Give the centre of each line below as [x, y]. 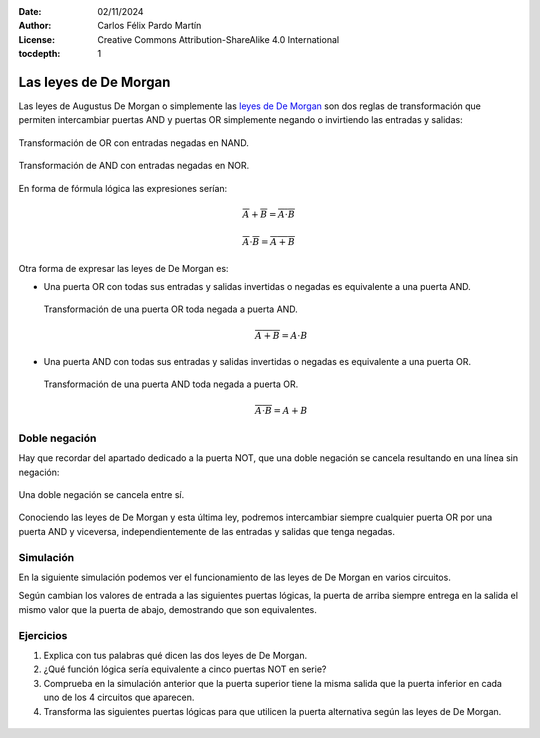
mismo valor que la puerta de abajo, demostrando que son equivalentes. [167, 609]
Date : [30, 11]
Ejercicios [43, 635]
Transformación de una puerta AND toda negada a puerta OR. [171, 384]
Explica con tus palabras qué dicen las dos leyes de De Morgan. [175, 655]
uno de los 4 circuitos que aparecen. [119, 697]
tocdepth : [39, 54]
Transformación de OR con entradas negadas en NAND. [133, 142]
